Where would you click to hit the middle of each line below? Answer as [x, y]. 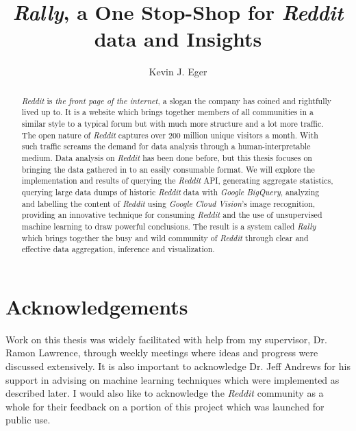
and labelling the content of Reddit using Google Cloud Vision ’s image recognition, [168, 203]
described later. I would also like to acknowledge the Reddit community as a [165, 393]
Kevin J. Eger [178, 72]
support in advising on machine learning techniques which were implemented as [173, 379]
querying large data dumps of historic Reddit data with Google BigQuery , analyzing [170, 192]
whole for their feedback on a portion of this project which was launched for [165, 406]
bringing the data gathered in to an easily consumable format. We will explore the [168, 169]
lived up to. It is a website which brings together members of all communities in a [167, 112]
